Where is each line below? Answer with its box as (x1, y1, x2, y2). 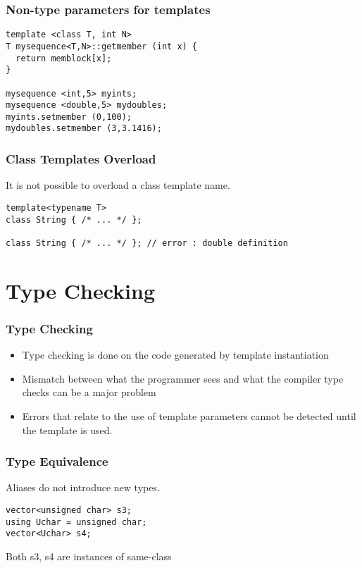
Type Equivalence (6, 452, 108, 470)
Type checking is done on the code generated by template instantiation (22, 347, 329, 362)
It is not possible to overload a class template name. (6, 178, 230, 192)
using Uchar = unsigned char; (6, 517, 147, 527)
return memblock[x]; (15, 53, 112, 63)
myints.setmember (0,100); (6, 111, 132, 122)
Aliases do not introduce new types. (6, 480, 160, 495)
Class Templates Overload (6, 150, 156, 168)
